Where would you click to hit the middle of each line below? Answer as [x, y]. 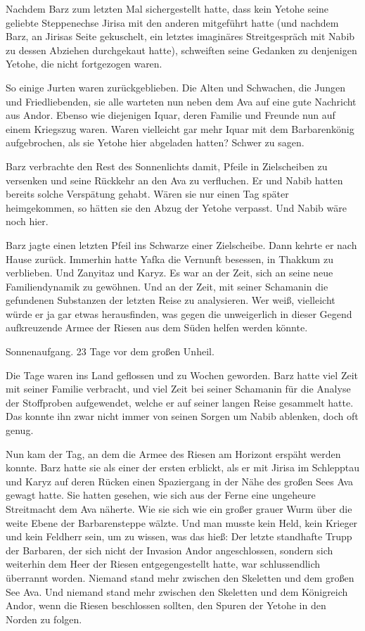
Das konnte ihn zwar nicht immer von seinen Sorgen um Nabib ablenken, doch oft [182, 416]
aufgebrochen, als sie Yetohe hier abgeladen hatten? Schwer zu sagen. [155, 142]
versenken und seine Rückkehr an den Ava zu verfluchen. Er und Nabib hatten [174, 180]
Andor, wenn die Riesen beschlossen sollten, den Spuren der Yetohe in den [166, 605]
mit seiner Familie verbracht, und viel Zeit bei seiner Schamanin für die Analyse [178, 389]
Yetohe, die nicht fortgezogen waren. [84, 64]
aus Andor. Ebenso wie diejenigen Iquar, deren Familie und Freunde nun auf [171, 115]
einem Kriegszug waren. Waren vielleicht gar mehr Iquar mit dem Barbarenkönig [180, 128]
